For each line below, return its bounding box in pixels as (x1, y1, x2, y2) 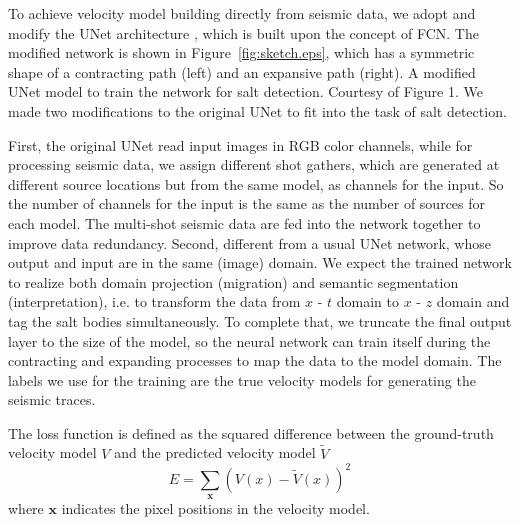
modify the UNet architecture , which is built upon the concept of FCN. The (8, 22, 479, 43)
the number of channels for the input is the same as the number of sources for (8, 193, 486, 214)
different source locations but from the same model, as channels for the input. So (8, 173, 504, 194)
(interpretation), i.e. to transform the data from (8, 291, 301, 312)
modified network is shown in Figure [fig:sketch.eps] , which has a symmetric (8, 42, 475, 63)
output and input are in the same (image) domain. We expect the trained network (8, 252, 512, 273)
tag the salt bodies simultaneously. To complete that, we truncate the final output (8, 310, 512, 331)
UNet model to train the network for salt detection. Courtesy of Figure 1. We (8, 81, 483, 102)
